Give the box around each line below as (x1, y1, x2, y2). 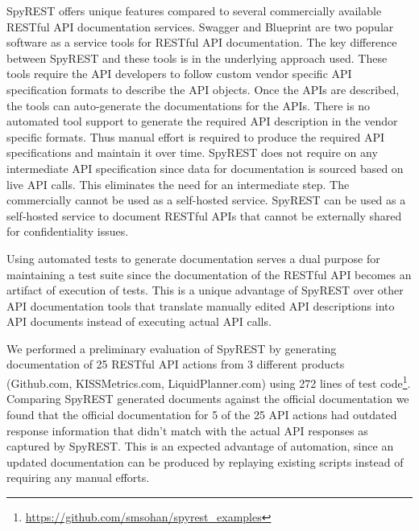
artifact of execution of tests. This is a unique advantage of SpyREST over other (6, 282, 404, 298)
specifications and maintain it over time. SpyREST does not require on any (6, 144, 378, 161)
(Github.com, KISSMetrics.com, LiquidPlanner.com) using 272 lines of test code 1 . (6, 373, 411, 391)
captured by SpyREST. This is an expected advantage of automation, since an (6, 438, 394, 455)
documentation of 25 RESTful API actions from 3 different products (6, 356, 345, 373)
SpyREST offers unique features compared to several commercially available (6, 2, 382, 19)
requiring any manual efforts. (6, 469, 150, 486)
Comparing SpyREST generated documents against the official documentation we (6, 390, 409, 407)
